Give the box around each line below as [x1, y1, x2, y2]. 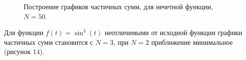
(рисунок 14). [4, 46, 45, 57]
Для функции [4, 27, 44, 38]
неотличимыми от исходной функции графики [104, 27, 243, 38]
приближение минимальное [151, 37, 233, 47]
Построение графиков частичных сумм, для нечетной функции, [24, 1, 213, 11]
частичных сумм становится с [4, 37, 93, 47]
